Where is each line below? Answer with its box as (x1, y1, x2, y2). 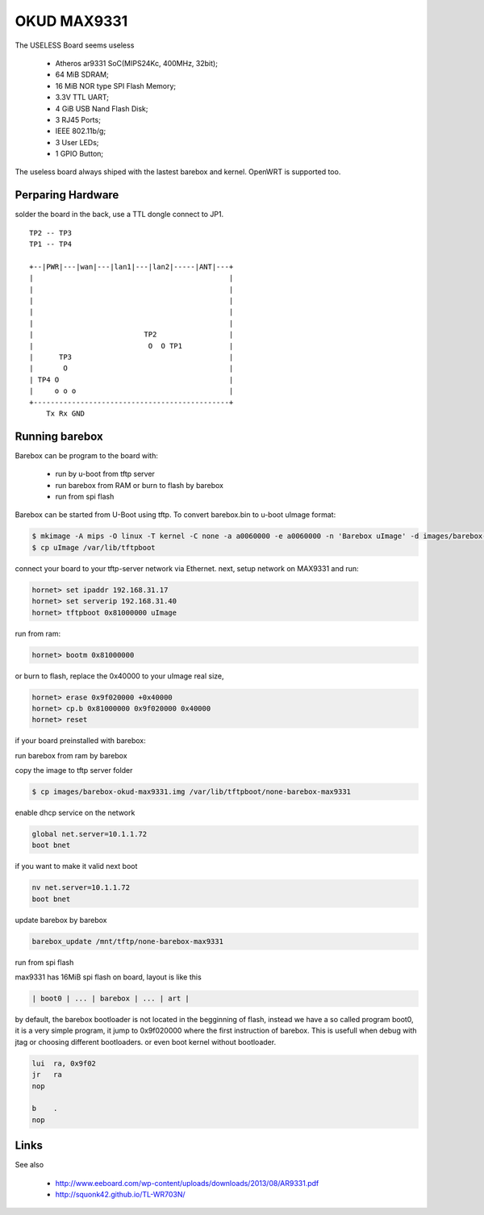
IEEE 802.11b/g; (55, 126, 106, 136)
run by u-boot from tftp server (55, 469, 155, 479)
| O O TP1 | (29, 341, 234, 350)
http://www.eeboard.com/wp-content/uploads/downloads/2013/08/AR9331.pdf (55, 1178, 319, 1188)
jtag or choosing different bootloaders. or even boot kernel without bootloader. (15, 1037, 277, 1046)
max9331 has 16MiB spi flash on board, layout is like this (15, 972, 202, 982)
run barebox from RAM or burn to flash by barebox (55, 480, 223, 490)
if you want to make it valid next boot (15, 862, 138, 871)
